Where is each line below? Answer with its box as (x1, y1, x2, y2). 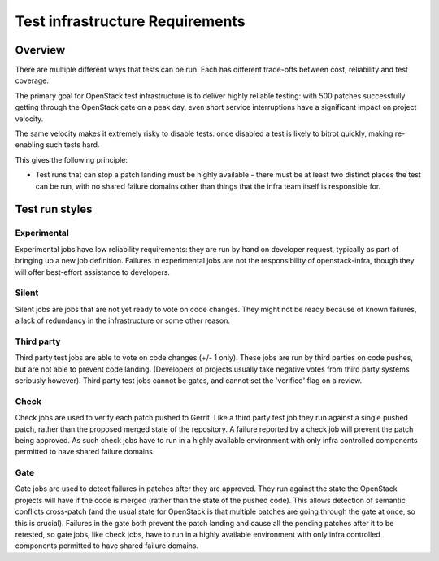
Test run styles (15, 202, 93, 216)
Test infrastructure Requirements (15, 12, 246, 30)
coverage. (15, 76, 49, 85)
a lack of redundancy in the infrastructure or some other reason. (15, 315, 231, 325)
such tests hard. (46, 140, 100, 150)
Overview (15, 43, 66, 57)
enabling (15, 140, 45, 150)
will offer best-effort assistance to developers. (15, 267, 171, 276)
